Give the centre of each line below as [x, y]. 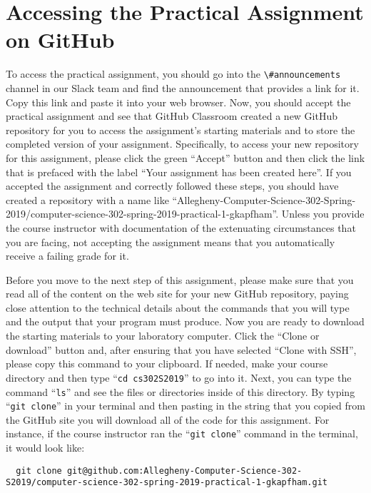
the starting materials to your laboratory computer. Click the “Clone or [163, 336]
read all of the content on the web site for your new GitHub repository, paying [177, 294]
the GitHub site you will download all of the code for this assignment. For [168, 419]
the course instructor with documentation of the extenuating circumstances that [181, 227]
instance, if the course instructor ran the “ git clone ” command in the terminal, [182, 433]
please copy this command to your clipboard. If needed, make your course [167, 364]
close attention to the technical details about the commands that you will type [178, 307]
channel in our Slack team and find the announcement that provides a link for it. [183, 87]
